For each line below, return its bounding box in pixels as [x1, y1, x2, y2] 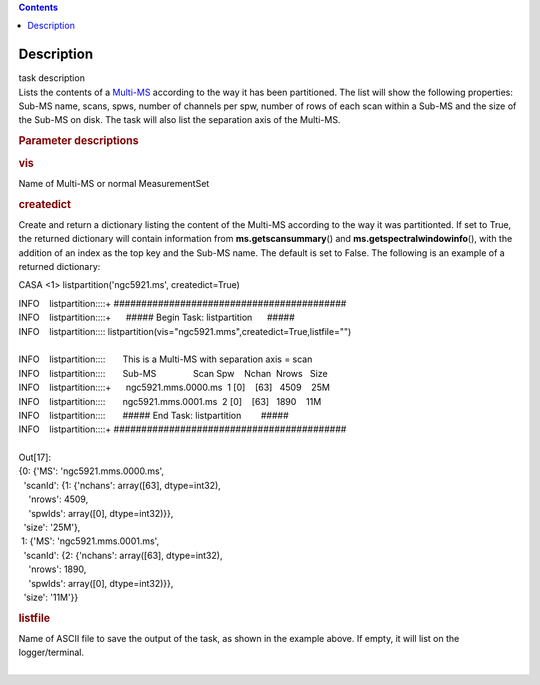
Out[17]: [18, 451, 52, 464]
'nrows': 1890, [28, 563, 87, 575]
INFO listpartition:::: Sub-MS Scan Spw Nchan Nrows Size [18, 367, 329, 379]
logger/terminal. [18, 646, 85, 659]
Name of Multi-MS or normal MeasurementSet [18, 177, 210, 189]
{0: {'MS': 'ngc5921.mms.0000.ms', [18, 465, 165, 477]
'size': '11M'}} [23, 591, 79, 603]
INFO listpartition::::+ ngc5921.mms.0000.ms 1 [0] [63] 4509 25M [18, 381, 330, 394]
